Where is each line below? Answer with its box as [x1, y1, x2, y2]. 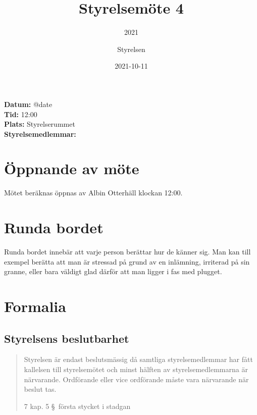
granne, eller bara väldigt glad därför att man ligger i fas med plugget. [4, 266, 222, 277]
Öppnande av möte [4, 158, 139, 179]
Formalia [4, 296, 66, 317]
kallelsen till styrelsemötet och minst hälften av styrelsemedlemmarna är [24, 364, 248, 375]
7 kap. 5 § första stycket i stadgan [24, 400, 131, 411]
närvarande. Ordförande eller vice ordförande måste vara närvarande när [24, 374, 249, 384]
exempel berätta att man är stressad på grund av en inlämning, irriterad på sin [4, 256, 250, 267]
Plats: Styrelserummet [4, 119, 75, 129]
